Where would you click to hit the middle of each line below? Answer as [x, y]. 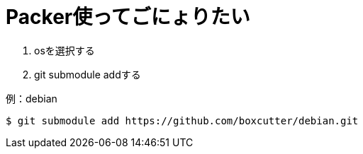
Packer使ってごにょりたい [128, 17]
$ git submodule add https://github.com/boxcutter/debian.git [182, 120]
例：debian [32, 98]
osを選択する [65, 50]
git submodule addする [88, 74]
